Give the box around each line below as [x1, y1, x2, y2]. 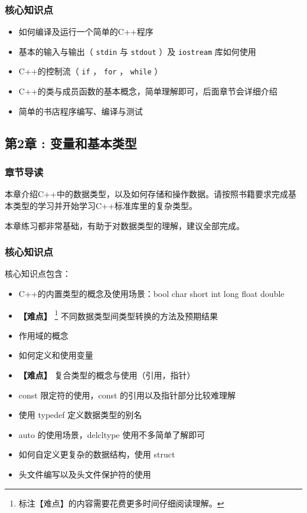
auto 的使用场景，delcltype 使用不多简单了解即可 [18, 428, 205, 440]
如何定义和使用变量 [18, 349, 93, 361]
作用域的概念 [18, 329, 68, 341]
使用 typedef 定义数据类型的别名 [18, 409, 142, 421]
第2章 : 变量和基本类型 [5, 133, 137, 152]
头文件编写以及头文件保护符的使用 [18, 468, 151, 480]
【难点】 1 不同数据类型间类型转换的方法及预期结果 [18, 308, 218, 322]
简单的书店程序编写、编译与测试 [18, 104, 143, 117]
